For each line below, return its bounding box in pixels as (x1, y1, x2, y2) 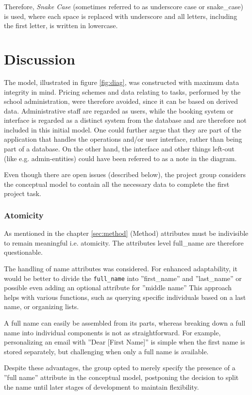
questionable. (4, 247, 43, 257)
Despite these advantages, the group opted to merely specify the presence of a (4, 362, 235, 373)
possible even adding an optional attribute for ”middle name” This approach (4, 282, 232, 293)
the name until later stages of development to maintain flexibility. (4, 381, 199, 392)
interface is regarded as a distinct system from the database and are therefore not (4, 115, 247, 125)
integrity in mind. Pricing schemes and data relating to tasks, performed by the (4, 86, 241, 97)
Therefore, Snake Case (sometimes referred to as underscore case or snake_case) (4, 1, 243, 11)
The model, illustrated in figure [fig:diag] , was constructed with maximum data (4, 77, 239, 87)
